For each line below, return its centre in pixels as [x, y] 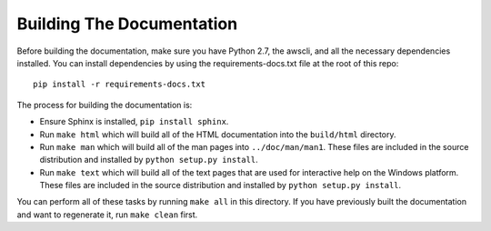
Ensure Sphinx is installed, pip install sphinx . [134, 122]
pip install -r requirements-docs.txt [120, 85]
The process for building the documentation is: [105, 105]
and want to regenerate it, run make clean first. [107, 215]
